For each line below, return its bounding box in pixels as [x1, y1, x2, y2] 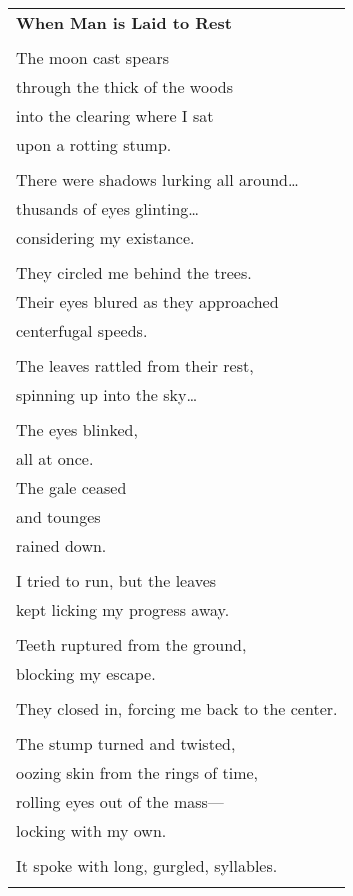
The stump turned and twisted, [16, 732, 236, 755]
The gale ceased [16, 476, 127, 499]
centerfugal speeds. [16, 319, 148, 342]
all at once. [16, 447, 94, 470]
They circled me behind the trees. [16, 261, 252, 284]
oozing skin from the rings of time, [16, 761, 259, 784]
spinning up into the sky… [16, 383, 198, 406]
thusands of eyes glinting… [16, 197, 199, 220]
